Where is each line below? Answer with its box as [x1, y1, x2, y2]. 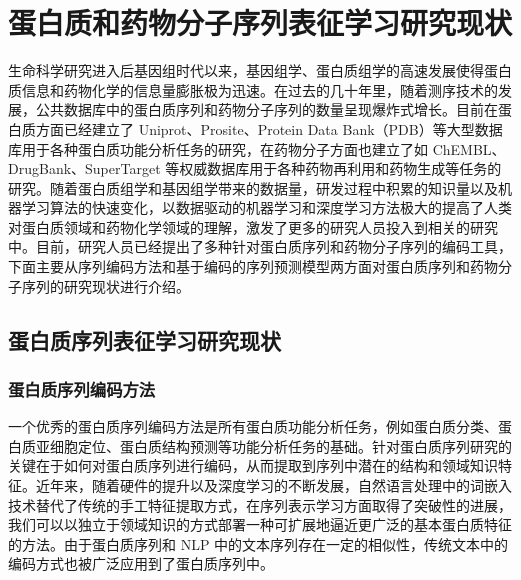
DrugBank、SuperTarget [8, 158, 161, 179]
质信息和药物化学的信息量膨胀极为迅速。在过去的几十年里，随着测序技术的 [8, 79, 498, 100]
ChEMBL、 [432, 138, 506, 159]
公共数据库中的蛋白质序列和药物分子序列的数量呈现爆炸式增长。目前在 [35, 99, 498, 120]
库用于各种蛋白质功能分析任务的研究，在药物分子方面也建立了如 [8, 138, 428, 159]
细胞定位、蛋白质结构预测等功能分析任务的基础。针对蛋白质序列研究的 [49, 435, 512, 456]
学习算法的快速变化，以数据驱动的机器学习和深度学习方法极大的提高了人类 [21, 197, 512, 218]
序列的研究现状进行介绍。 [21, 275, 190, 296]
